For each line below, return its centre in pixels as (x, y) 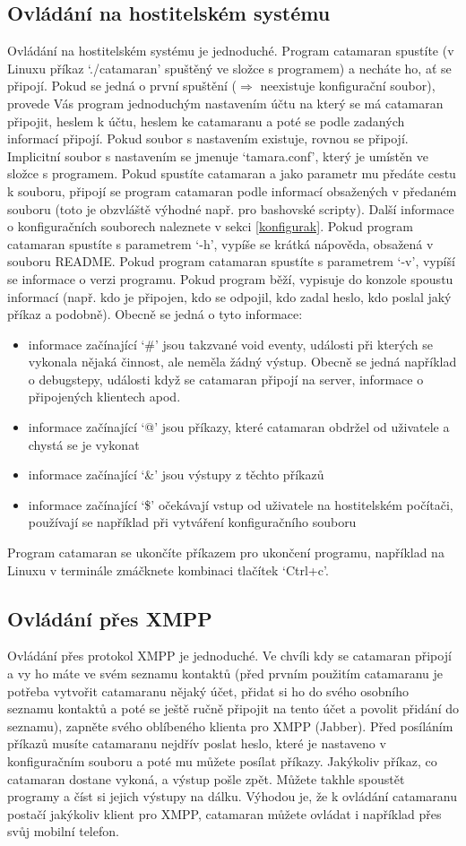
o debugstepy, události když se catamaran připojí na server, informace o (226, 379)
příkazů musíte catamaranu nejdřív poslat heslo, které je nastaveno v (197, 743)
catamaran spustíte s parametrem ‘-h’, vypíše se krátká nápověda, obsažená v (220, 243)
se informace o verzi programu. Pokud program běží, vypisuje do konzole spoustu (230, 278)
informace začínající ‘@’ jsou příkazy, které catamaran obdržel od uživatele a (239, 427)
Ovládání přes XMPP (110, 618)
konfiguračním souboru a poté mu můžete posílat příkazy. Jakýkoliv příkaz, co (222, 761)
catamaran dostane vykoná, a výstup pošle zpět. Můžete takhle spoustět (206, 778)
